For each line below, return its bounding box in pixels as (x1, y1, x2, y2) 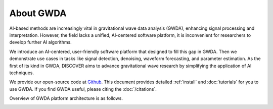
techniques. (9, 70, 34, 76)
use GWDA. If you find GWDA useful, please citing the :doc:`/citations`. (9, 86, 157, 92)
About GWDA (9, 8, 67, 19)
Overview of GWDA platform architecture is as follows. (9, 95, 123, 101)
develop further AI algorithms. (9, 39, 72, 45)
